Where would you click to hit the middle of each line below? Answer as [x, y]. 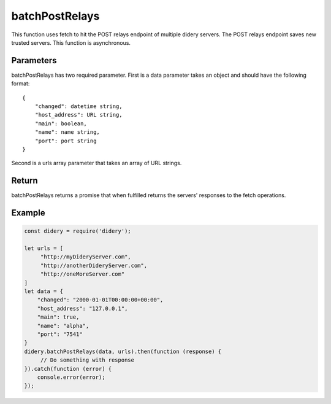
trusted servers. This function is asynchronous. [71, 42]
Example [28, 213]
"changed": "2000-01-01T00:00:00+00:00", [100, 300]
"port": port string [66, 141]
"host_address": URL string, [78, 115]
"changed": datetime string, [78, 107]
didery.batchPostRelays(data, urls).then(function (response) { [123, 351]
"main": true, [58, 317]
